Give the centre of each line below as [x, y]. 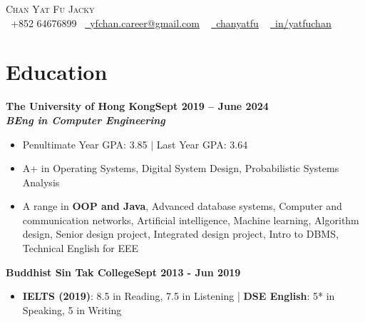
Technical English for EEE [81, 248]
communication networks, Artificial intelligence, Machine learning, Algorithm [191, 220]
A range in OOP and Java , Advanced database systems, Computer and [182, 206]
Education [57, 72]
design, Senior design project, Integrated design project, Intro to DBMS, [180, 234]
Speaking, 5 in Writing [72, 310]
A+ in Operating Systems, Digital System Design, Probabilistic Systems [181, 168]
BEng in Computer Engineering [86, 120]
